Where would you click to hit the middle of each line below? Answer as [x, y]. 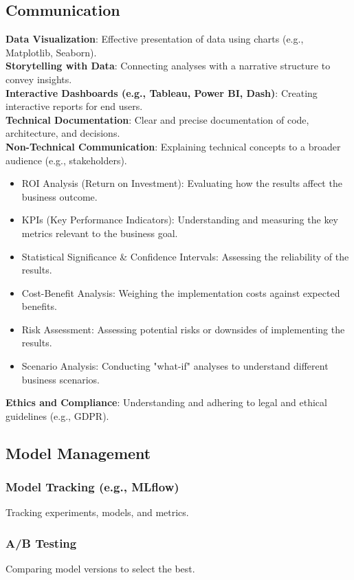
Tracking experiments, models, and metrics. [97, 512]
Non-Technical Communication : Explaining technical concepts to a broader [173, 146]
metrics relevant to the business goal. [100, 233]
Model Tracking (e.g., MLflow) [92, 487]
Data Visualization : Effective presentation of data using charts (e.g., [155, 39]
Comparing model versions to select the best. [100, 569]
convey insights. [39, 79]
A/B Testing [41, 543]
